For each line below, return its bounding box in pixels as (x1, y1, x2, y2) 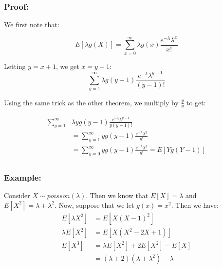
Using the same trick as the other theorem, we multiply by (4, 97, 179, 107)
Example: (4, 171, 41, 184)
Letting (4, 61, 26, 71)
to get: (186, 97, 206, 107)
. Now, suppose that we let (55, 200, 134, 210)
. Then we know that (86, 190, 148, 201)
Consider (4, 190, 30, 201)
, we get (55, 61, 79, 71)
